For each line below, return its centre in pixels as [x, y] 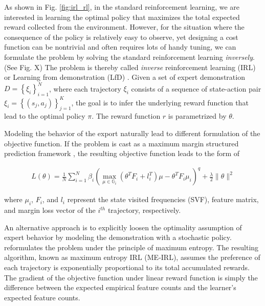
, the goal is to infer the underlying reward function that [160, 102]
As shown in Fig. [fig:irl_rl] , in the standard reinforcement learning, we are [122, 7]
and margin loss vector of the [50, 210]
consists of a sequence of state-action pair [196, 88]
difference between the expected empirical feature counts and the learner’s [120, 287]
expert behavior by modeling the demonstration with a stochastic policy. [118, 237]
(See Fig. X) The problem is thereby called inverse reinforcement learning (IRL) [130, 67]
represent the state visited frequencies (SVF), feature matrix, [163, 199]
